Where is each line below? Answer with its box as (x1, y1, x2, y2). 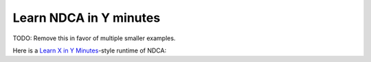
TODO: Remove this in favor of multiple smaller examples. (12, 34, 176, 42)
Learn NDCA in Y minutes (12, 10, 161, 25)
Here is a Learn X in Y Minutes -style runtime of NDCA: (12, 46, 167, 55)
